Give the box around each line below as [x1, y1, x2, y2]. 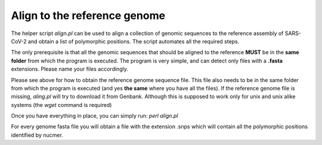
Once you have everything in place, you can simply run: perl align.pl [11, 112, 178, 119]
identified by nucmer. [11, 131, 64, 138]
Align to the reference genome [11, 9, 166, 22]
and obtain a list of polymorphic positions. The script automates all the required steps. [27, 37, 240, 45]
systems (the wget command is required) [11, 101, 112, 108]
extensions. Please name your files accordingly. [11, 65, 128, 72]
